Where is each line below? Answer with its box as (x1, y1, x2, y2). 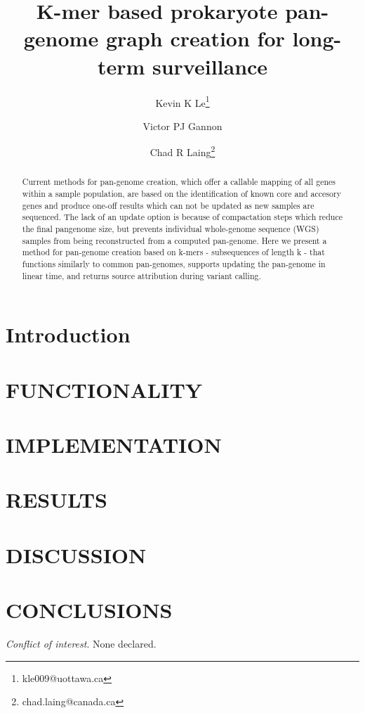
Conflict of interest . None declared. (6, 636, 157, 651)
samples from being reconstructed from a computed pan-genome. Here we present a (22, 234, 327, 246)
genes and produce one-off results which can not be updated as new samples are (22, 199, 314, 211)
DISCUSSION (6, 540, 147, 569)
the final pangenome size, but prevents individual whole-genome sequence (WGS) (22, 223, 319, 235)
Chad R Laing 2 (150, 143, 215, 159)
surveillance (152, 51, 268, 80)
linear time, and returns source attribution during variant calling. (22, 269, 261, 281)
